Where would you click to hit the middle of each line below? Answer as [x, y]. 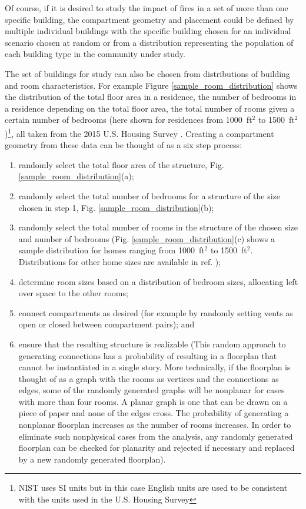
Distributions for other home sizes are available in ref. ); [120, 261]
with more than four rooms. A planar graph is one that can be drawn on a [153, 401]
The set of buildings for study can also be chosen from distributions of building [147, 73]
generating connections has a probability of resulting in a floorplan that [148, 355]
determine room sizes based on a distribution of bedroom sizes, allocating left [158, 281]
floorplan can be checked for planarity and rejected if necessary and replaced [157, 448]
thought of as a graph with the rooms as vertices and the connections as [149, 378]
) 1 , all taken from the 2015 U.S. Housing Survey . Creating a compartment [139, 132]
